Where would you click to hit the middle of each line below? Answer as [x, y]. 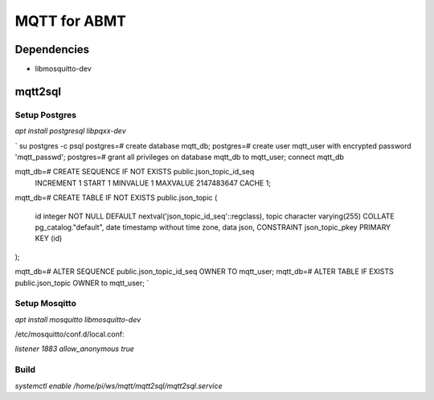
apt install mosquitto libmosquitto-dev [78, 319]
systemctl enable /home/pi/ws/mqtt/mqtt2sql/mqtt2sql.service [119, 386]
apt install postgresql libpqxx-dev [70, 131]
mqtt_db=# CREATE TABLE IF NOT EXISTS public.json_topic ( [116, 198]
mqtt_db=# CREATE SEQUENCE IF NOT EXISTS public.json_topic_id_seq [135, 172]
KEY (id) [49, 239]
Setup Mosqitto [45, 304]
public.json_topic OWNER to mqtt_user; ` [82, 283]
